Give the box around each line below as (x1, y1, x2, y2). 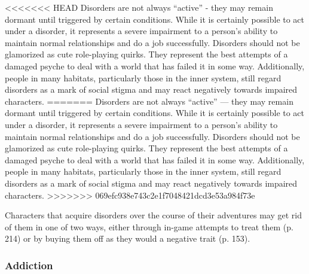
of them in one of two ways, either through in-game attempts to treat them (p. (5, 220, 293, 233)
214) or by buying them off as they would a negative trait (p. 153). (5, 232, 250, 245)
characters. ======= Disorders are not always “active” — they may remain (5, 95, 293, 107)
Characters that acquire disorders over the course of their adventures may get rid (5, 209, 302, 221)
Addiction (5, 257, 53, 272)
